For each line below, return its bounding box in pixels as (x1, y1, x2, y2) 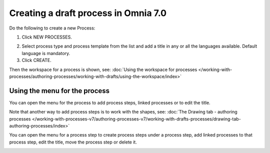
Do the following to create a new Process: (9, 25, 95, 31)
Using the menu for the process (9, 86, 110, 95)
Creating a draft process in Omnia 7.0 (9, 7, 167, 18)
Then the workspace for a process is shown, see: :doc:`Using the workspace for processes (9, 66, 197, 72)
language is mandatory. (21, 50, 70, 56)
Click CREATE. (21, 57, 52, 63)
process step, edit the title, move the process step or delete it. (9, 139, 137, 145)
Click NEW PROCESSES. (21, 34, 72, 40)
